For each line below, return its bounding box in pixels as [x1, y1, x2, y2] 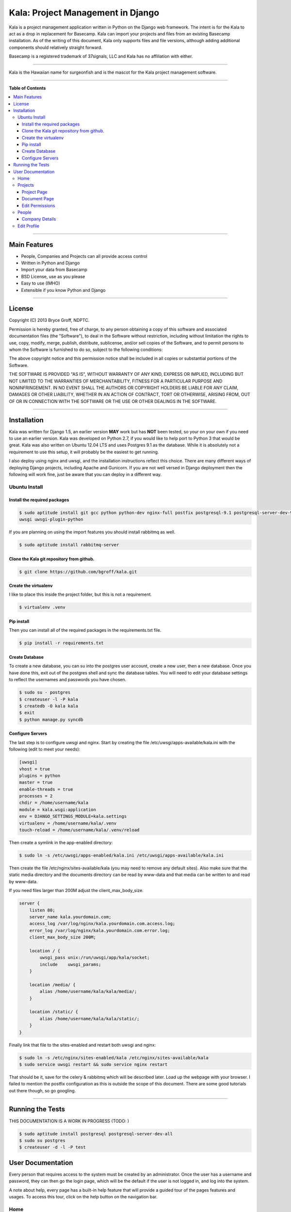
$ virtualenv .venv [19, 605, 65, 610]
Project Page [22, 189, 48, 195]
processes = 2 [19, 793, 53, 799]
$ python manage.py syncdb [19, 717, 83, 722]
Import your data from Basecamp [21, 267, 87, 272]
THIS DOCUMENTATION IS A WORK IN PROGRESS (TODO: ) [9, 1118, 129, 1124]
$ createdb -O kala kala [19, 703, 79, 709]
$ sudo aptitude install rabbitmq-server [19, 542, 119, 547]
